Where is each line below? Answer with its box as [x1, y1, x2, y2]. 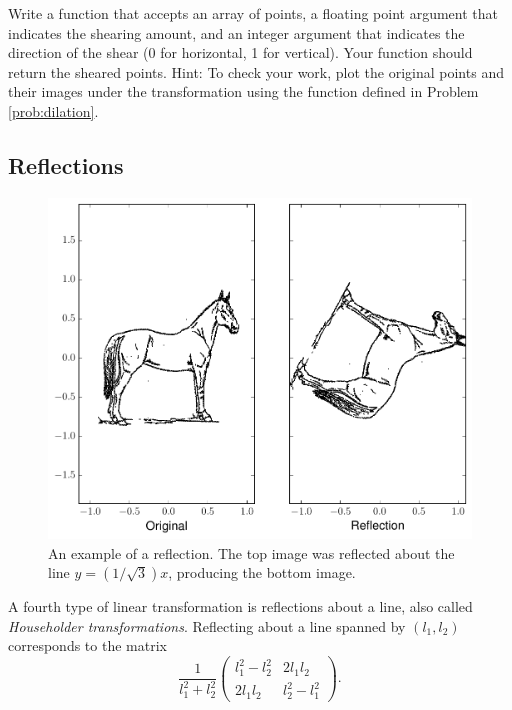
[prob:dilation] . [8, 100, 99, 121]
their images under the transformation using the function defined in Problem [8, 81, 479, 102]
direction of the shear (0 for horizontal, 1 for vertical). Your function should [8, 42, 473, 63]
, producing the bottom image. [168, 562, 356, 583]
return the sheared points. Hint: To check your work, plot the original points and [8, 61, 504, 82]
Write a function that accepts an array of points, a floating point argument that [8, 3, 498, 23]
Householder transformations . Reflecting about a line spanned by [8, 615, 406, 636]
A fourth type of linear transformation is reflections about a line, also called [8, 596, 473, 617]
